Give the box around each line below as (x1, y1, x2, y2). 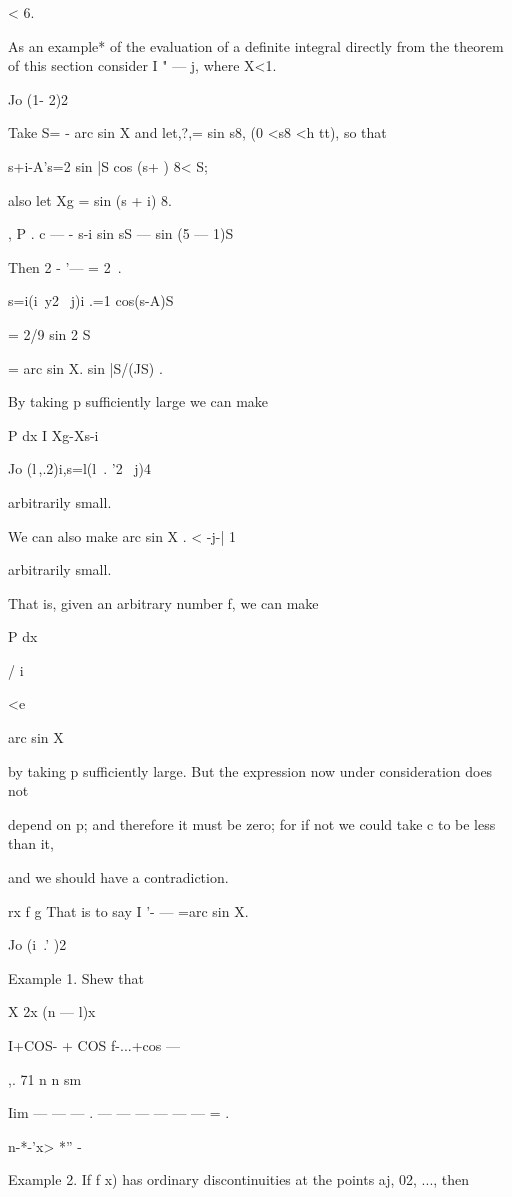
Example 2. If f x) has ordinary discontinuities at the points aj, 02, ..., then (8, 1169, 470, 1190)
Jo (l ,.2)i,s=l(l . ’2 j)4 (8, 458, 152, 479)
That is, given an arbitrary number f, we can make (8, 592, 319, 613)
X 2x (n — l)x (8, 1001, 96, 1022)
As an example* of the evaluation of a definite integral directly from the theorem (8, 35, 504, 56)
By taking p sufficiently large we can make (8, 391, 269, 412)
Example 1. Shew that (8, 967, 144, 988)
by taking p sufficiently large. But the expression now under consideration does (8, 760, 493, 781)
